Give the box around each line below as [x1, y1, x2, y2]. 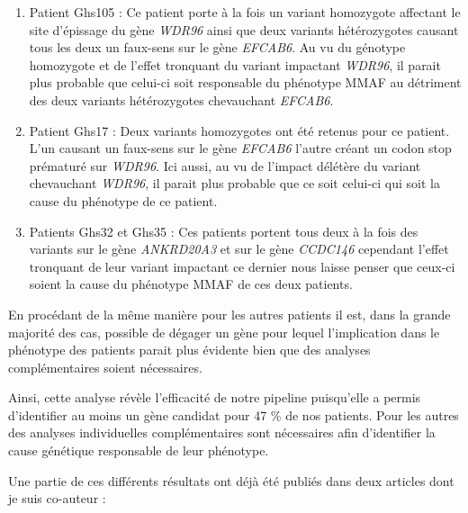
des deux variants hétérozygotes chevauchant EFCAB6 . [29, 90, 334, 109]
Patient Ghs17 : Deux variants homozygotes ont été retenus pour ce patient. [29, 121, 450, 139]
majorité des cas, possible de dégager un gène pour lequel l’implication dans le [8, 322, 440, 341]
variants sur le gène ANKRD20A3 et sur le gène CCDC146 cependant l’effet [29, 239, 449, 258]
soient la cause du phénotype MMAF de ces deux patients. [29, 274, 353, 293]
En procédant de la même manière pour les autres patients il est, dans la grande [8, 304, 451, 323]
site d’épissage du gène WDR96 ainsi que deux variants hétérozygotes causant [29, 20, 459, 39]
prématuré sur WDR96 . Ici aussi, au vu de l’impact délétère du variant [29, 156, 421, 175]
